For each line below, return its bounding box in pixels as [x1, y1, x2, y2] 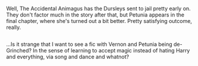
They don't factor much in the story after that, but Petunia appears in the [6, 11, 185, 18]
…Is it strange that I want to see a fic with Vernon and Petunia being [6, 41, 173, 48]
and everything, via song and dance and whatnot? [6, 53, 129, 61]
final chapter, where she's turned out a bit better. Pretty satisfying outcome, [6, 18, 193, 24]
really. [6, 24, 21, 31]
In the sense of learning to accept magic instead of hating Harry [32, 47, 190, 54]
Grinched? [6, 47, 32, 54]
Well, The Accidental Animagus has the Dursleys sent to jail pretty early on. [6, 5, 191, 12]
